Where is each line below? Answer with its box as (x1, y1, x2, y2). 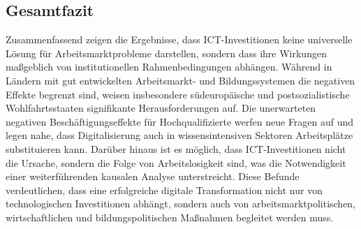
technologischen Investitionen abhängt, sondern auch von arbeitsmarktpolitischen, (6, 196, 356, 211)
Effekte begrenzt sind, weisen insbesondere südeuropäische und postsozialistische (6, 87, 350, 101)
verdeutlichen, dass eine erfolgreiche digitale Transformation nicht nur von (6, 182, 323, 197)
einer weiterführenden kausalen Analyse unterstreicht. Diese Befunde (6, 169, 300, 184)
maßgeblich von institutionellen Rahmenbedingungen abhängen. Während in (6, 59, 332, 74)
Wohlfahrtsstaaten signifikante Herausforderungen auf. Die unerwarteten (6, 101, 316, 115)
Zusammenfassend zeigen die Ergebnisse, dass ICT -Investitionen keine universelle (6, 32, 353, 47)
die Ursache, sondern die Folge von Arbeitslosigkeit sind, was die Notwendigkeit (6, 155, 346, 170)
